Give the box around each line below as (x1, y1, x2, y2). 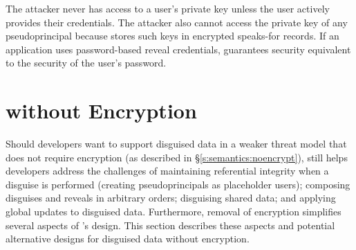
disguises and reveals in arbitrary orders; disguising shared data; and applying (6, 190, 336, 205)
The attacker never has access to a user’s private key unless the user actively (6, 1, 330, 15)
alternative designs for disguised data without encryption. (6, 231, 250, 246)
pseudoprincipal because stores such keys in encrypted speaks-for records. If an (6, 28, 339, 43)
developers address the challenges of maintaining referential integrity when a (6, 163, 329, 178)
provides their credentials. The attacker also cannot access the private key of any (6, 15, 348, 29)
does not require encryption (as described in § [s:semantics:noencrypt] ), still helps (6, 150, 348, 164)
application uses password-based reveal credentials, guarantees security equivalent (6, 42, 351, 56)
